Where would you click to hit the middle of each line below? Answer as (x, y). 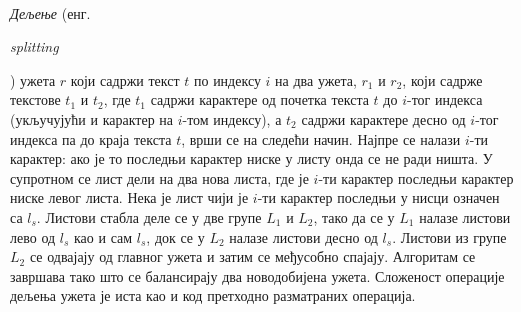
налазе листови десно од (303, 236)
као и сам (103, 236)
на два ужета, (316, 79)
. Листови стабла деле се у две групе (149, 216)
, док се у (175, 236)
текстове (35, 99)
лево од (33, 236)
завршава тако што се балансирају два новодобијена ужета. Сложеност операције (257, 275)
